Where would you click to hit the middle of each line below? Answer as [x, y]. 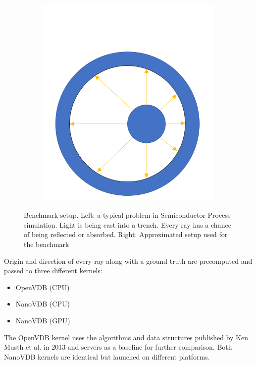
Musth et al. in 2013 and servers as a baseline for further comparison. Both [118, 347]
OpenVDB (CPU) [43, 287]
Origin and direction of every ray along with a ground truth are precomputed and [128, 261]
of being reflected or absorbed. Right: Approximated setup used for [126, 234]
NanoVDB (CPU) [43, 304]
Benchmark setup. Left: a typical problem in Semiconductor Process [127, 215]
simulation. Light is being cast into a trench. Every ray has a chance [128, 224]
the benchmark [47, 244]
